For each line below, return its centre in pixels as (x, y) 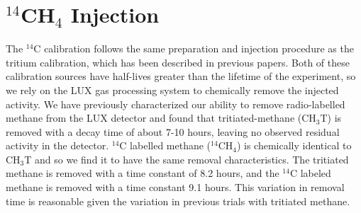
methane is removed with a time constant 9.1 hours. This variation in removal (175, 187)
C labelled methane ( (165, 145)
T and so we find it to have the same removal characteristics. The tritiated (187, 159)
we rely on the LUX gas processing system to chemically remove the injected (172, 90)
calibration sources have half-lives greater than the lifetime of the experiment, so (181, 76)
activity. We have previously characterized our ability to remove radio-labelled (176, 104)
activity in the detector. (57, 145)
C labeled (310, 173)
